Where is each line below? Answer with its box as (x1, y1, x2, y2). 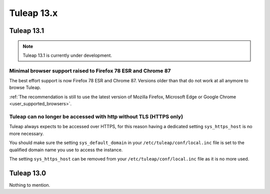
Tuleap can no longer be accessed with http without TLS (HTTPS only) (9, 113, 183, 120)
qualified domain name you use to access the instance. (9, 147, 123, 153)
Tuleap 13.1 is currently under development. (22, 52, 112, 58)
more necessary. (9, 130, 44, 137)
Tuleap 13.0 (9, 169, 46, 177)
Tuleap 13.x (9, 7, 58, 18)
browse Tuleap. (9, 85, 41, 91)
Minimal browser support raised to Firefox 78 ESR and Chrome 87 (9, 67, 171, 74)
